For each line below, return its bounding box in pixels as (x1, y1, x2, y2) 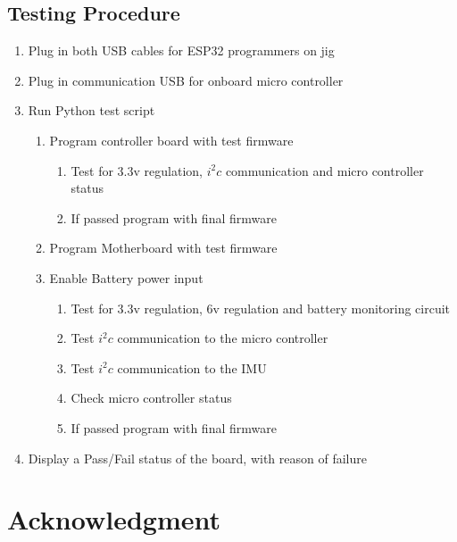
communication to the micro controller (117, 329, 328, 347)
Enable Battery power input (49, 268, 204, 287)
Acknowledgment (7, 501, 220, 538)
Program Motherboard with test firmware (49, 238, 278, 257)
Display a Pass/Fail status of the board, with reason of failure (28, 448, 367, 467)
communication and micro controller (225, 161, 424, 179)
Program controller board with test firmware (49, 130, 294, 149)
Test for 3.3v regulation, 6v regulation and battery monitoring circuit (71, 298, 451, 317)
